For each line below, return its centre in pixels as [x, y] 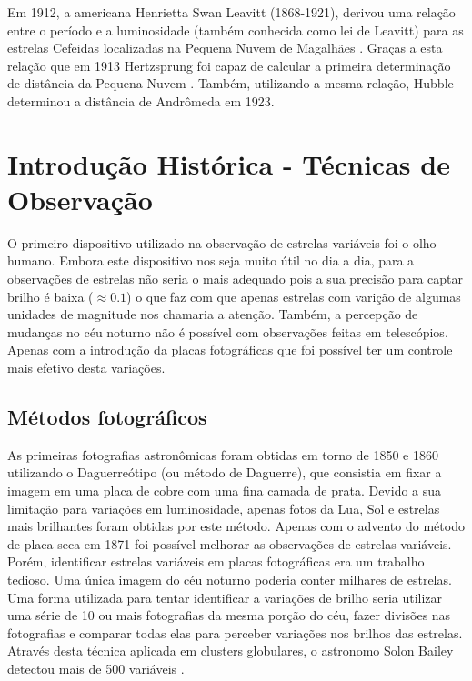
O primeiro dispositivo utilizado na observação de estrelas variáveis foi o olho [222, 242]
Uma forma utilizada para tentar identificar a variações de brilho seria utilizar [225, 597]
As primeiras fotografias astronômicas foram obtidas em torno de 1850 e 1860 [223, 454]
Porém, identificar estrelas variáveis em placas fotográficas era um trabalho [216, 561]
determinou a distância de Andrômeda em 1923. [141, 100]
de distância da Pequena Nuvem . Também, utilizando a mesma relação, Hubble [231, 83]
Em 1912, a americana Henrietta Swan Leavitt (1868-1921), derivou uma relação [231, 12]
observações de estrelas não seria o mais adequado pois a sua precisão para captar [235, 279]
